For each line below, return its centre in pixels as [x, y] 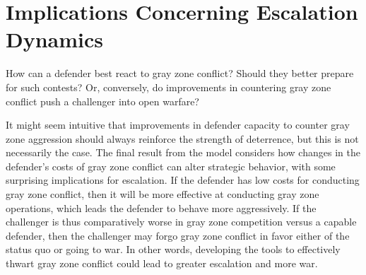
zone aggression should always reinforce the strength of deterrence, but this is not [182, 138]
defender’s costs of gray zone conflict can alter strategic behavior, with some [171, 166]
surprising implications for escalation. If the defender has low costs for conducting [183, 180]
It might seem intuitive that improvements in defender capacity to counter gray [178, 125]
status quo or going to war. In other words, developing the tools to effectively [173, 249]
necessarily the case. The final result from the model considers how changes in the [183, 152]
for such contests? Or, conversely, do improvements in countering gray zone [169, 87]
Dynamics [55, 39]
